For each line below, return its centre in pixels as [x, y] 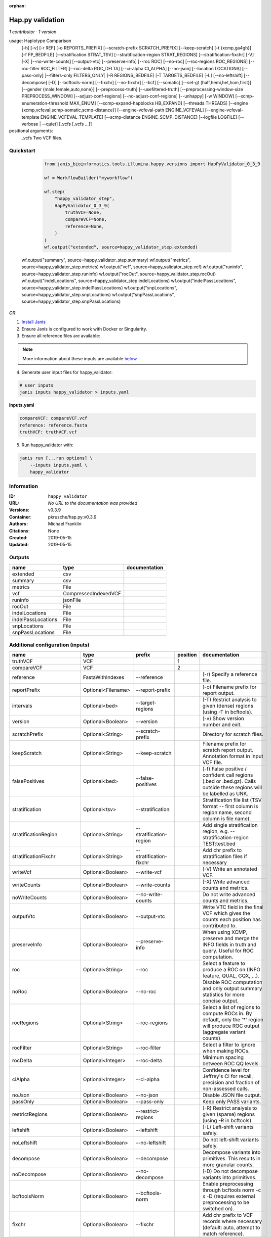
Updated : [19, 545]
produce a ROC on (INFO [232, 970]
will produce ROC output [231, 1026]
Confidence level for [226, 1070]
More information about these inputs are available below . [80, 358]
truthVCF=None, [83, 213]
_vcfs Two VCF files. [42, 138]
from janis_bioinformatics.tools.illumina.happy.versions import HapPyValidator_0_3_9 [152, 164]
